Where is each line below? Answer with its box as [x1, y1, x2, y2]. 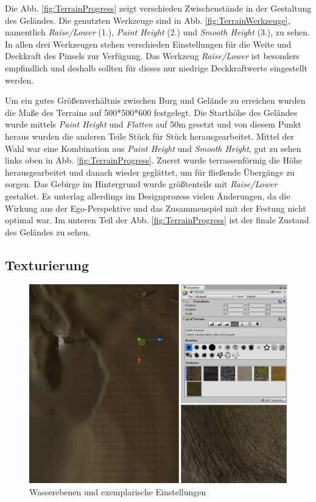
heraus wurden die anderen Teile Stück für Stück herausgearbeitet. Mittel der [5, 129, 294, 142]
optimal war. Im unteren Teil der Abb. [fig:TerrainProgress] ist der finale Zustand [5, 213, 309, 226]
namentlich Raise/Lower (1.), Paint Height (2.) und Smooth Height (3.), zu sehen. [5, 26, 310, 38]
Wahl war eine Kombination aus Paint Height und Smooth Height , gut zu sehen [5, 142, 301, 154]
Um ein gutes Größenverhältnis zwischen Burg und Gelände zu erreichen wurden [5, 94, 306, 107]
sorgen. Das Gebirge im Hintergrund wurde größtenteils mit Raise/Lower [5, 177, 278, 190]
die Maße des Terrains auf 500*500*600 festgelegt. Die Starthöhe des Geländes [5, 106, 298, 118]
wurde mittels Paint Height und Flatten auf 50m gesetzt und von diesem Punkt [5, 118, 301, 131]
